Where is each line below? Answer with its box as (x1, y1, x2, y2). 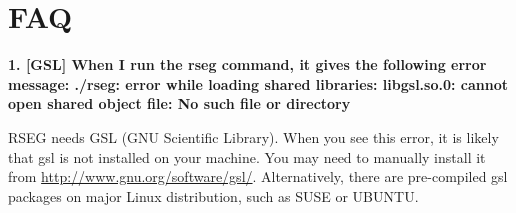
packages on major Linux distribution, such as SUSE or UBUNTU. (8, 185, 419, 206)
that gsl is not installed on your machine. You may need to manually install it (8, 146, 486, 167)
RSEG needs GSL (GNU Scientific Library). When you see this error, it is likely (8, 126, 499, 147)
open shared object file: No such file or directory (8, 93, 351, 114)
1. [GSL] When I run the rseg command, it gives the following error (8, 54, 487, 75)
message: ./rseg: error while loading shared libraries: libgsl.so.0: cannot (8, 73, 509, 94)
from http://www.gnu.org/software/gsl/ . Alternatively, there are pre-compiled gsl (8, 166, 508, 187)
